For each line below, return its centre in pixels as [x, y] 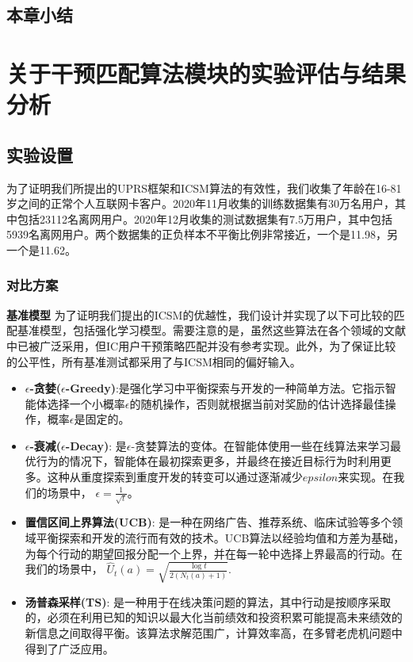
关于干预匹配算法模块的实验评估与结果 [206, 73]
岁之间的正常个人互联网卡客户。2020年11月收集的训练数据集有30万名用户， [201, 203]
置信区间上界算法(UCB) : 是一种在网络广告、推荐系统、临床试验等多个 [208, 522]
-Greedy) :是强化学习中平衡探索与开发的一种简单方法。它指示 [225, 388]
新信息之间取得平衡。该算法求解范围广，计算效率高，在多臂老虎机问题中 [214, 633]
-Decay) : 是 [96, 445]
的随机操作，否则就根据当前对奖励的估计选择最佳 [257, 403]
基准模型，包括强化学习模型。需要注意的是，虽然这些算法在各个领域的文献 [211, 330]
